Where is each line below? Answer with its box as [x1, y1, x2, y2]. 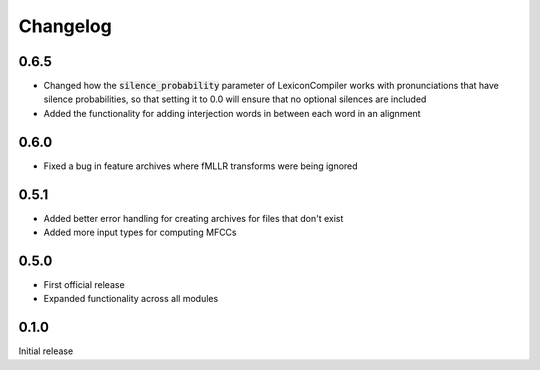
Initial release [18, 345, 74, 357]
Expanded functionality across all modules [43, 293, 219, 305]
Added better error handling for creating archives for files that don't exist [43, 212, 344, 224]
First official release [43, 278, 125, 290]
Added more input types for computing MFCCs [43, 226, 237, 239]
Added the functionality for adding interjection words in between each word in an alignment [43, 107, 421, 119]
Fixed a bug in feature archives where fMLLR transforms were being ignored [43, 160, 359, 172]
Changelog [18, 15, 112, 37]
